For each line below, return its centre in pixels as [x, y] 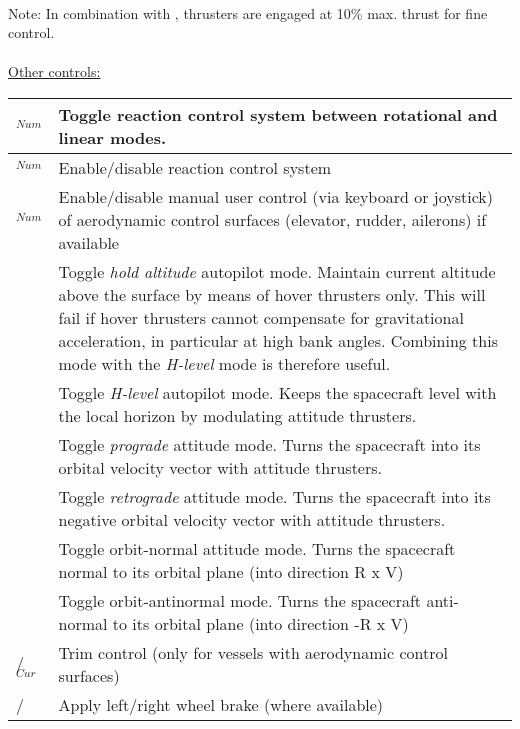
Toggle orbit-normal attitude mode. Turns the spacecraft [257, 548]
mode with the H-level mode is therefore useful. [224, 363]
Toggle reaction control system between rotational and [278, 114]
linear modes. [112, 137]
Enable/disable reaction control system [195, 167]
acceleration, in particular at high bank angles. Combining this [278, 340]
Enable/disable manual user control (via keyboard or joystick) [275, 196]
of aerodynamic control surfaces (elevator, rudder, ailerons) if [272, 219]
